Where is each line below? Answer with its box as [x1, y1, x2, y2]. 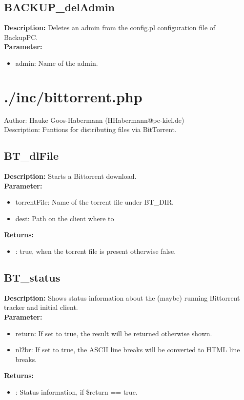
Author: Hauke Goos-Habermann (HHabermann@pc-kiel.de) [4, 114, 184, 125]
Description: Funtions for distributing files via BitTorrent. [4, 124, 177, 134]
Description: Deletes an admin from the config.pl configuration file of [4, 22, 216, 33]
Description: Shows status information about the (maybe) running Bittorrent [4, 292, 240, 303]
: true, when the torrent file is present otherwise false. [15, 246, 176, 256]
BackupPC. [4, 32, 38, 42]
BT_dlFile [4, 148, 59, 163]
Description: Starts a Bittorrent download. [4, 171, 137, 181]
